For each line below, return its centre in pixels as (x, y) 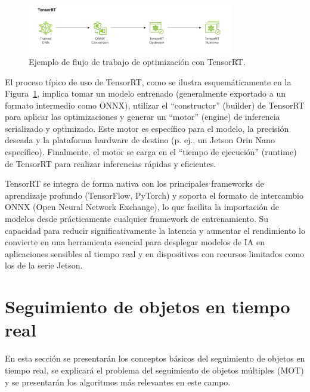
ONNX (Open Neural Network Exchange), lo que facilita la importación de (142, 207)
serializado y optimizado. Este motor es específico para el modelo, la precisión (147, 128)
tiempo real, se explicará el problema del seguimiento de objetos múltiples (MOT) (154, 370)
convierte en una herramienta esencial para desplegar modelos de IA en (135, 242)
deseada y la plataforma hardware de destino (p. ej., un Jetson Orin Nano (140, 140)
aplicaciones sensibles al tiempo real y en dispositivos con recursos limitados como (155, 253)
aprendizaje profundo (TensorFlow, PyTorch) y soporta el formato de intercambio (154, 195)
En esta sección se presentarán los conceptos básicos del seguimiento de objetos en (155, 358)
